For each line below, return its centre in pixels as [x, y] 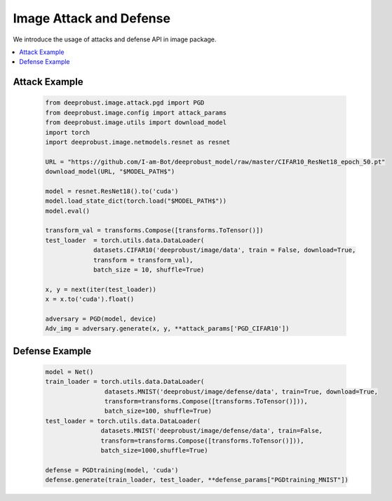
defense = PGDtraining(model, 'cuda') [112, 470]
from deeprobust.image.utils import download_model [136, 122]
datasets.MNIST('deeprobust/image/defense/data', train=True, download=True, [241, 392]
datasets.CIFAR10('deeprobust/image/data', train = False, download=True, [225, 250]
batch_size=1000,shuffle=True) [154, 450]
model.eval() [68, 211]
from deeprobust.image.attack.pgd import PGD [125, 103]
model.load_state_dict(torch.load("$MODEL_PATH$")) [136, 201]
